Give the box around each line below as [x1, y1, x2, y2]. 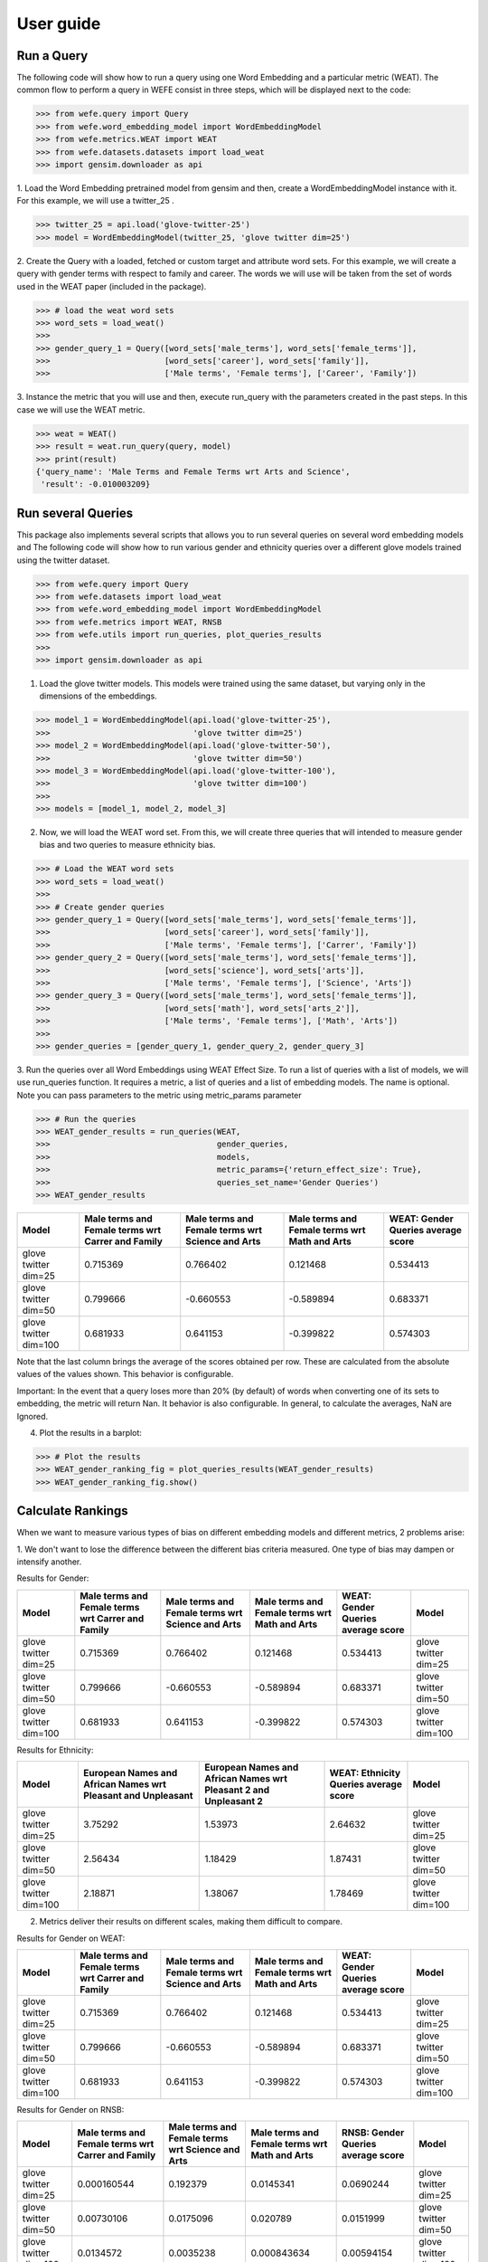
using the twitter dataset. [16, 555, 110, 565]
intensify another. [16, 1556, 82, 1567]
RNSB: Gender [341, 2126, 405, 2139]
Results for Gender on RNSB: [16, 2104, 125, 2115]
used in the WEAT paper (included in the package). [16, 280, 207, 291]
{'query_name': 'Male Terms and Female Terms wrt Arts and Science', [35, 466, 351, 477]
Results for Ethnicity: [16, 1744, 94, 1755]
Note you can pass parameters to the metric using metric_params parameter [16, 1089, 302, 1100]
